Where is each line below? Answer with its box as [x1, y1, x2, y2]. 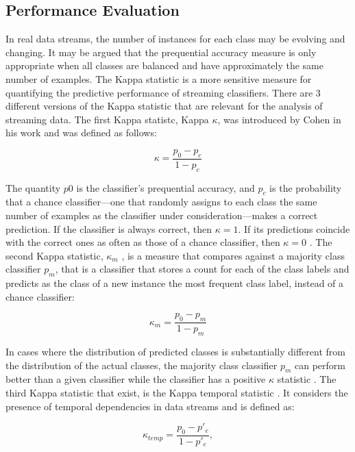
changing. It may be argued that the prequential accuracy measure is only [5, 45, 317, 59]
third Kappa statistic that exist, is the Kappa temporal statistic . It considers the [5, 385, 348, 399]
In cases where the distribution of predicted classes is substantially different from [5, 344, 345, 358]
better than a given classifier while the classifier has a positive [5, 372, 266, 386]
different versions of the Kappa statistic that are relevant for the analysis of [5, 99, 323, 113]
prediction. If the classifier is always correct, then [5, 221, 212, 236]
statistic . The [277, 372, 336, 386]
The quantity [5, 180, 61, 194]
